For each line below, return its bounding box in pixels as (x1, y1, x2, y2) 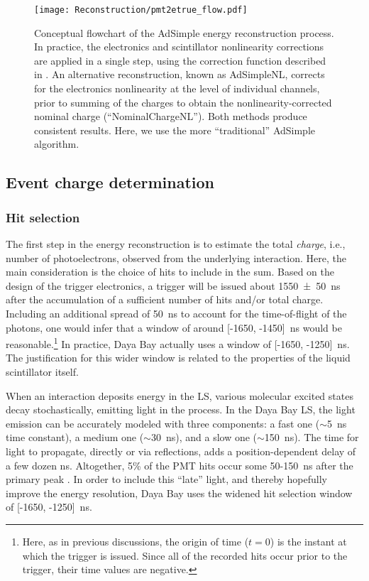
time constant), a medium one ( (6, 430, 144, 445)
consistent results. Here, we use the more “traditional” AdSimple (34, 122, 316, 137)
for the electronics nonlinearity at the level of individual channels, (34, 81, 320, 96)
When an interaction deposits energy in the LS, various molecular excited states (6, 388, 353, 403)
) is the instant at (270, 533, 347, 548)
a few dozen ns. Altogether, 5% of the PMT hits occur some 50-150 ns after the (6, 457, 353, 472)
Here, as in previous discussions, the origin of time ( (22, 533, 249, 548)
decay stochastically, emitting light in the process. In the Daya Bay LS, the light (6, 402, 356, 417)
